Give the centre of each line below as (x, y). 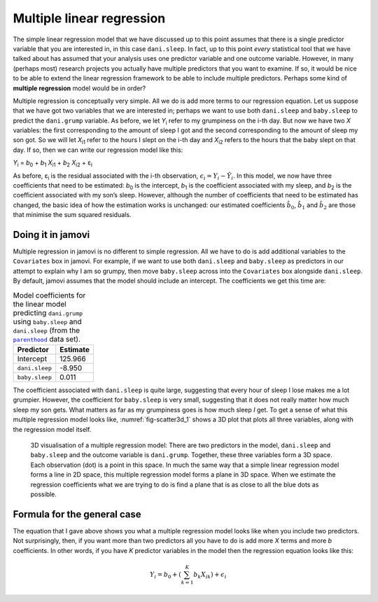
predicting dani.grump (48, 313)
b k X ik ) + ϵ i (210, 575)
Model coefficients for (49, 295)
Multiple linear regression (89, 18)
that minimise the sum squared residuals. (72, 215)
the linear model (40, 304)
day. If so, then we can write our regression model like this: (98, 150)
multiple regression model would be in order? (79, 88)
